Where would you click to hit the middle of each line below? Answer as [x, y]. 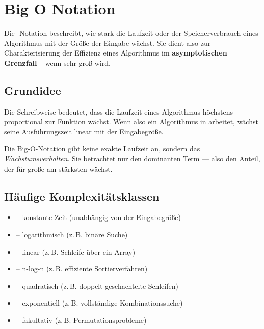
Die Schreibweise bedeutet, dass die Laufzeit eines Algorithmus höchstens [118, 111]
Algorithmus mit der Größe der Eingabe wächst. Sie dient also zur [108, 43]
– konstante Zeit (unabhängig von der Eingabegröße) [98, 217]
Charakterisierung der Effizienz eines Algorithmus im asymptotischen [116, 53]
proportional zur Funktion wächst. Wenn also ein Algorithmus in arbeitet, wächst [131, 121]
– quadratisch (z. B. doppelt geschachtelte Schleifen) [97, 285]
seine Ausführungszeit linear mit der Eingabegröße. [84, 131]
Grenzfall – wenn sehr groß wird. [57, 62]
